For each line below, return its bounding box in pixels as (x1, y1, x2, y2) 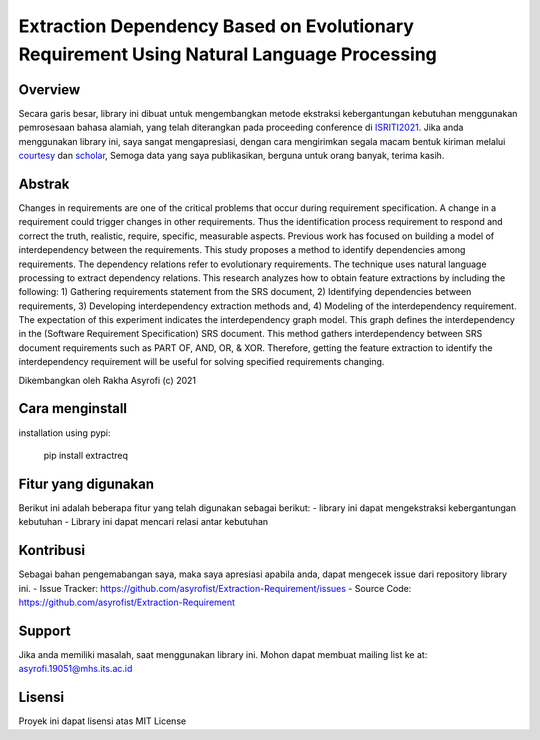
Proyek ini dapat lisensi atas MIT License (18, 715, 187, 727)
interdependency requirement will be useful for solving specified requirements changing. (18, 356, 385, 368)
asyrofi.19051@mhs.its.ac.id (18, 663, 133, 675)
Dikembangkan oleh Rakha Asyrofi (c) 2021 (18, 374, 197, 386)
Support (18, 622, 71, 639)
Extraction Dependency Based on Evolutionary (18, 15, 415, 37)
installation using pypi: (18, 426, 111, 439)
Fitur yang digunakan (18, 475, 155, 492)
